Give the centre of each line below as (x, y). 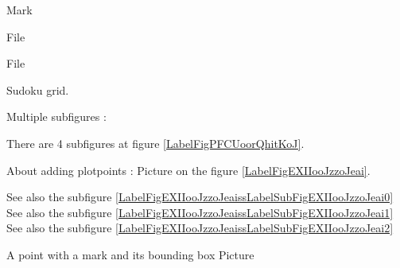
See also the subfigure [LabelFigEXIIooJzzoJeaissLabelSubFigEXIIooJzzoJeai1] (200, 212)
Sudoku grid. (38, 89)
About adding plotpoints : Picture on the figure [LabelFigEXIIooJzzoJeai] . (188, 170)
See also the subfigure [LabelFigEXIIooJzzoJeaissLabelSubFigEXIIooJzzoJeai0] (200, 197)
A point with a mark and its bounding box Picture (130, 254)
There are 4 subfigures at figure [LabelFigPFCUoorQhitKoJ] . (155, 143)
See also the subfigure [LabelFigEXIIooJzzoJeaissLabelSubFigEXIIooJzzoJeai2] (200, 228)
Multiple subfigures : (56, 117)
